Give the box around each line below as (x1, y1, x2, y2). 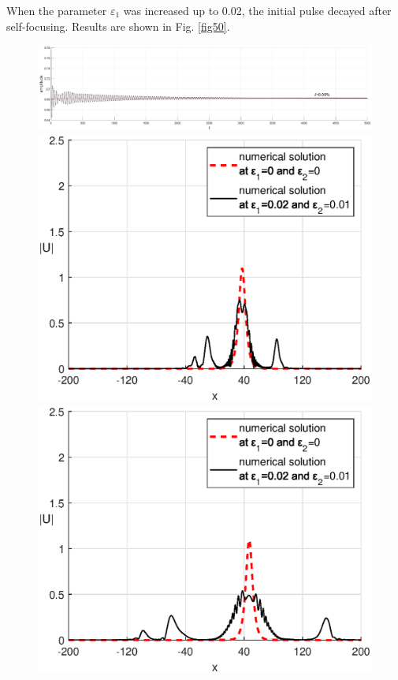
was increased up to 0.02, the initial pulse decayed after (123, 2, 392, 18)
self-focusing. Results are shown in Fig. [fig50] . (6, 17, 230, 34)
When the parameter (6, 2, 107, 18)
